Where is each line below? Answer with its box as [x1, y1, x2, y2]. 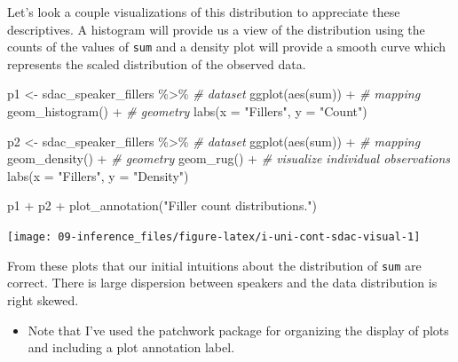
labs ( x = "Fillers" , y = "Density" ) [7, 166, 189, 185]
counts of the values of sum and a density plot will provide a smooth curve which [7, 37, 446, 56]
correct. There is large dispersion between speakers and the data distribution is [7, 273, 438, 292]
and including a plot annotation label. [28, 338, 235, 357]
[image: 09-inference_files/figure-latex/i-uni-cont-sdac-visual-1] [7, 231, 421, 243]
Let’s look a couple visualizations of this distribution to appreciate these [7, 3, 400, 20]
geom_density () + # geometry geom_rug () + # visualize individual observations [7, 149, 451, 168]
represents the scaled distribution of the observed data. [7, 54, 306, 73]
